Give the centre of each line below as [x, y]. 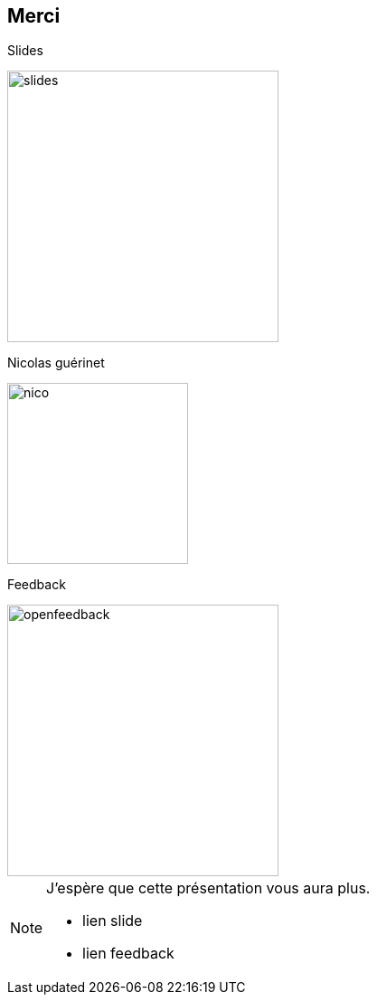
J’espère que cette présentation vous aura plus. [208, 888]
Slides [25, 51]
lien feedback [128, 954]
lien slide [113, 921]
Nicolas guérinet [56, 363]
